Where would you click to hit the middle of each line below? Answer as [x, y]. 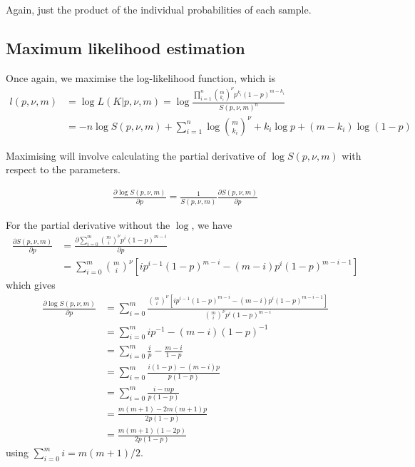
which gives [31, 285]
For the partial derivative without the [88, 224]
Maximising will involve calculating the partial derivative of [136, 155]
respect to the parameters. [63, 169]
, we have [212, 224]
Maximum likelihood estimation [125, 47]
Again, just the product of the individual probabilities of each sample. [159, 9]
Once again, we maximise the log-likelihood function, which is [141, 77]
